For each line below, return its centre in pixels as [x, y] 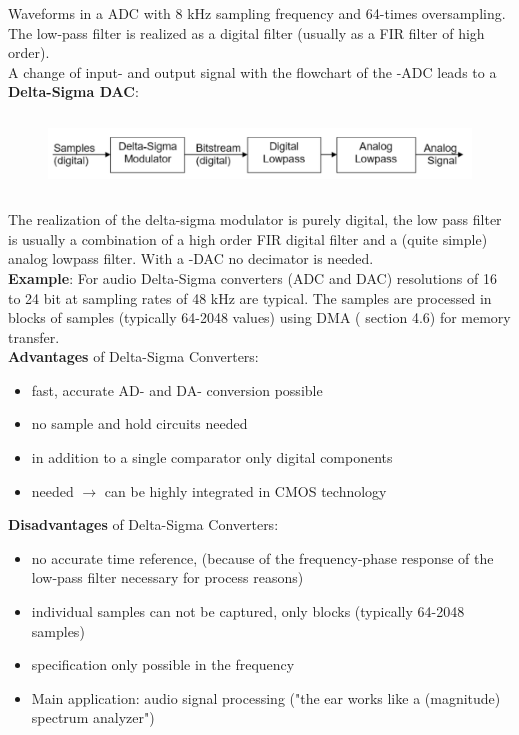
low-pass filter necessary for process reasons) [167, 577]
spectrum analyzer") [93, 717]
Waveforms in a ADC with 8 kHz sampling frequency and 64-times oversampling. [257, 13]
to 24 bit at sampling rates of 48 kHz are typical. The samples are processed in [250, 297]
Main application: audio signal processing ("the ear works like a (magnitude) [266, 697]
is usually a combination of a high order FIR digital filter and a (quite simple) [248, 238]
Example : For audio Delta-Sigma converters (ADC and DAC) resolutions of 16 [252, 277]
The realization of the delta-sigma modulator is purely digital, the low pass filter [255, 219]
